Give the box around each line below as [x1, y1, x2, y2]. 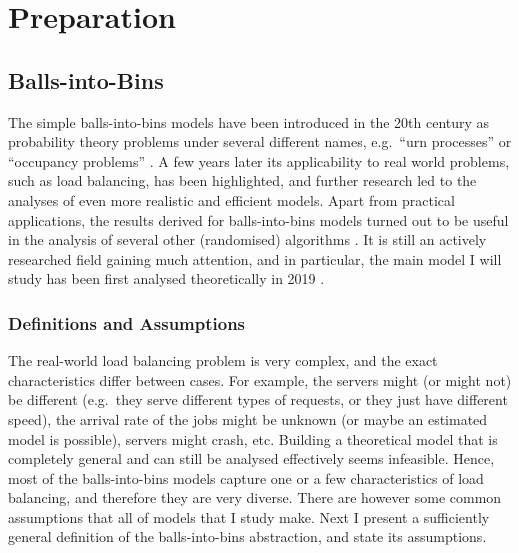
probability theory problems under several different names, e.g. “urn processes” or [8, 131, 512, 152]
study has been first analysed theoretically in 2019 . [8, 268, 325, 289]
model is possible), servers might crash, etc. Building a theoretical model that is [8, 428, 498, 449]
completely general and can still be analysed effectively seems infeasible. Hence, [8, 448, 495, 469]
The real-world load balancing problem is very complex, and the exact [8, 350, 438, 371]
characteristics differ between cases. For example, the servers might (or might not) [8, 369, 512, 390]
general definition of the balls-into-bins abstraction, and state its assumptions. [8, 526, 487, 547]
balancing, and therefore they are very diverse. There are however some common [8, 487, 502, 508]
